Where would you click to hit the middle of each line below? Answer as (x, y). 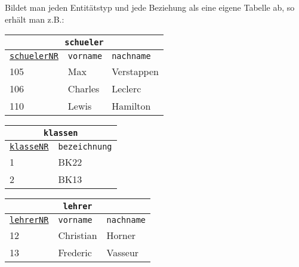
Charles (84, 89)
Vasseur (123, 253)
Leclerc (127, 89)
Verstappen (135, 72)
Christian (78, 235)
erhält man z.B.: (35, 19)
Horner (121, 235)
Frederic (75, 253)
